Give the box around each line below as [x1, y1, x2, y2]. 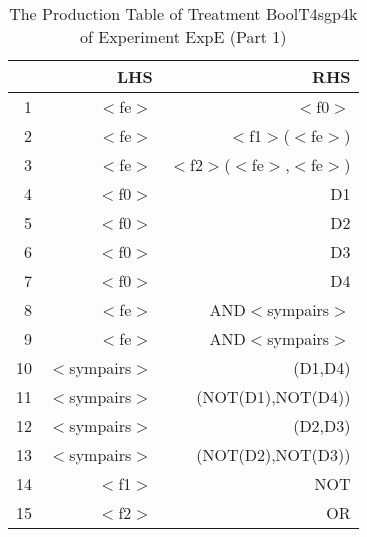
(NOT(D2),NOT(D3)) [196, 443, 351, 466]
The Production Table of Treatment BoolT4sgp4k [9, 2, 358, 25]
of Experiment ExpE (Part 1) [80, 25, 287, 48]
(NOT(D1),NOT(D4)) [196, 385, 351, 408]
